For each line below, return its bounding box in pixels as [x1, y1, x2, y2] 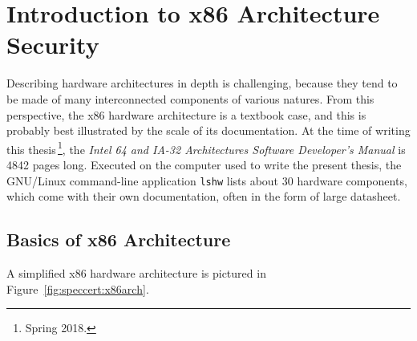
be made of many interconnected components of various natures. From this [6, 90, 374, 107]
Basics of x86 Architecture [6, 227, 231, 252]
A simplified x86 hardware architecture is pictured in [6, 264, 266, 281]
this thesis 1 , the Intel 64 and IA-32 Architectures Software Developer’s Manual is [6, 138, 406, 157]
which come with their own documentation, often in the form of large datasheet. [6, 188, 401, 205]
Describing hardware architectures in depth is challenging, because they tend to [6, 75, 398, 91]
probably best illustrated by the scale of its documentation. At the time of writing [6, 122, 411, 139]
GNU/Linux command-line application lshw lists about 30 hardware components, [6, 172, 407, 189]
